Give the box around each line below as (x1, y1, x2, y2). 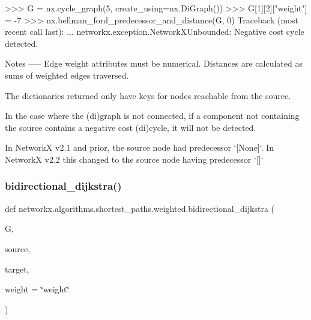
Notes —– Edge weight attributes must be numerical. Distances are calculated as (5, 57, 303, 70)
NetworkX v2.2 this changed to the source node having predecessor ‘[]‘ (5, 152, 264, 165)
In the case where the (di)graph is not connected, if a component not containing (5, 109, 300, 122)
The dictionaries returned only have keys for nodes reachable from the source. (5, 89, 291, 101)
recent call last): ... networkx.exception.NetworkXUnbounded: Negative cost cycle (5, 25, 304, 38)
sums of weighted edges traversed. (5, 68, 129, 81)
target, (5, 262, 29, 275)
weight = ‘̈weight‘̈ (5, 283, 70, 295)
